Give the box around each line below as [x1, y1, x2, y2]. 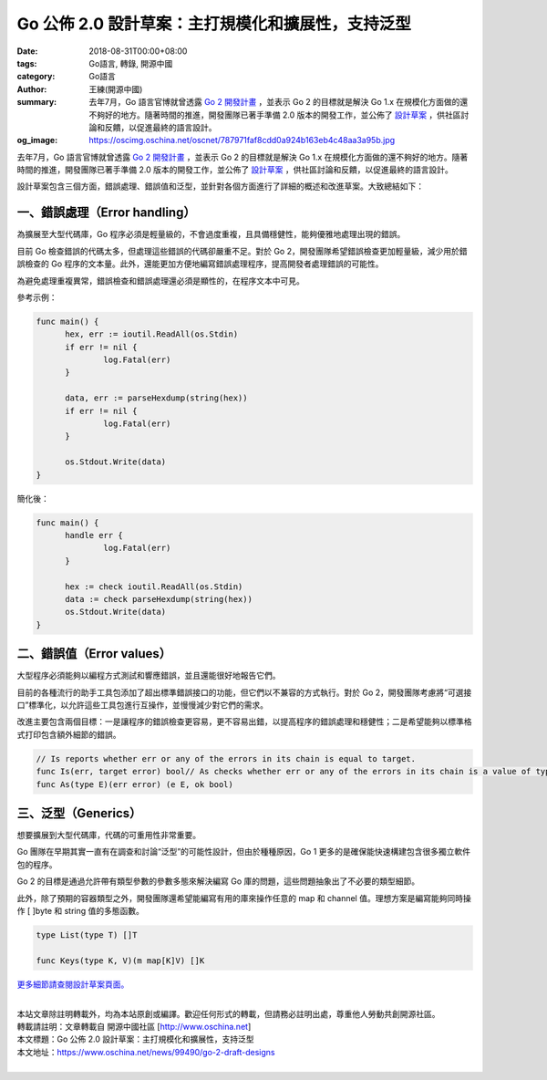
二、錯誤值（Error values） [16, 646, 172, 661]
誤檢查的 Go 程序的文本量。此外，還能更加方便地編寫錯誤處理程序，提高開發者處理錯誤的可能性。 [16, 258, 384, 269]
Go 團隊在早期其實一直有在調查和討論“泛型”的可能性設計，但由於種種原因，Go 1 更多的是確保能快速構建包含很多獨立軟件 [16, 846, 471, 857]
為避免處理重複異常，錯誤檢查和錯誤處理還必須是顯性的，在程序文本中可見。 [16, 275, 304, 286]
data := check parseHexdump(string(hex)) [65, 594, 253, 604]
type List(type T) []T [36, 929, 138, 940]
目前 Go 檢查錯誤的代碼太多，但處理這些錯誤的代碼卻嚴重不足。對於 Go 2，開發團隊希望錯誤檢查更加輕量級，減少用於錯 [16, 245, 468, 256]
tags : [16, 57, 37, 68]
